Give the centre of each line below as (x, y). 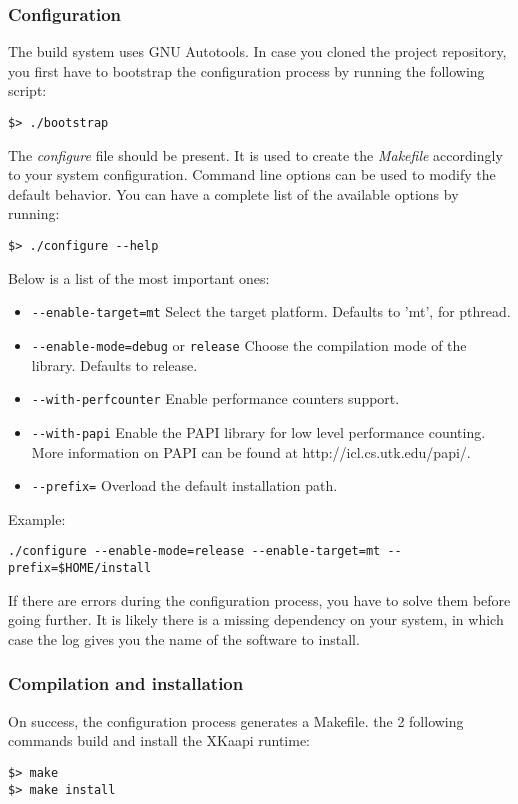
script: (27, 90)
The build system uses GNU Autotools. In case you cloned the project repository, (257, 51)
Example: (37, 518)
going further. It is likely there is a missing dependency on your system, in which (256, 619)
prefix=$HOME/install (80, 568)
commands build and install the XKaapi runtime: (159, 740)
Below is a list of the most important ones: (139, 277)
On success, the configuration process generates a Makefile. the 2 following (236, 720)
